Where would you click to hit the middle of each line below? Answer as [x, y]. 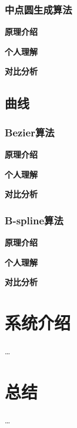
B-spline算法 [34, 220]
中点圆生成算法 [38, 9]
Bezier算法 [30, 132]
